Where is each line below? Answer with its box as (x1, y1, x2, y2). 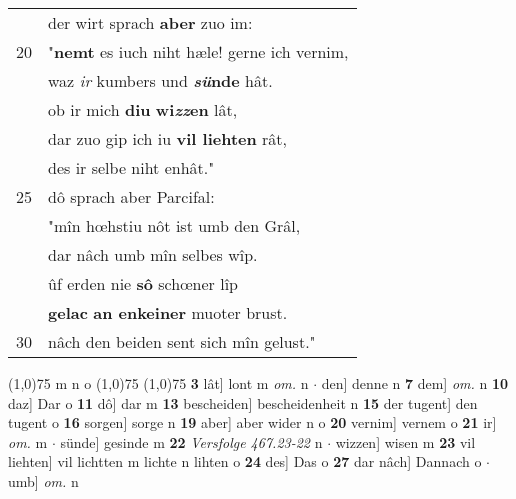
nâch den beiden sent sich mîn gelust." (48, 330, 316, 353)
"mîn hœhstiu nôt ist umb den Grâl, (48, 214, 301, 237)
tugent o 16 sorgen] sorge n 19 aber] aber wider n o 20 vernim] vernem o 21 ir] (8, 412, 497, 433)
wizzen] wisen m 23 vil (335, 431, 476, 452)
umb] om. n (8, 470, 79, 491)
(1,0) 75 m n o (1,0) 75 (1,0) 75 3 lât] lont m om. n (8, 373, 309, 393)
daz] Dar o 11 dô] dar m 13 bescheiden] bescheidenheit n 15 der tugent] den (8, 392, 478, 413)
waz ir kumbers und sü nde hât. (48, 69, 273, 92)
